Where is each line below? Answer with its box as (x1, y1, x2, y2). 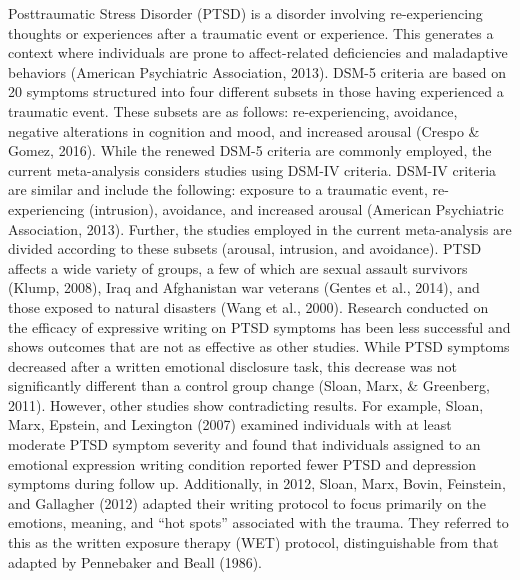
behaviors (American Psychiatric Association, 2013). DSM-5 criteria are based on (8, 61, 507, 82)
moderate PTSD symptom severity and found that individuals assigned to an (8, 434, 481, 455)
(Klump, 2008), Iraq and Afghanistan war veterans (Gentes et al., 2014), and (8, 277, 480, 298)
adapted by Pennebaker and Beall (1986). (8, 551, 263, 572)
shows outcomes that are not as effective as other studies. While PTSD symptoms (8, 336, 510, 357)
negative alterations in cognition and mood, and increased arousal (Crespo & (8, 120, 480, 141)
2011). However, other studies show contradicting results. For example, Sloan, (8, 394, 484, 415)
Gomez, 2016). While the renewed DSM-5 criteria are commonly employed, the (8, 140, 492, 161)
